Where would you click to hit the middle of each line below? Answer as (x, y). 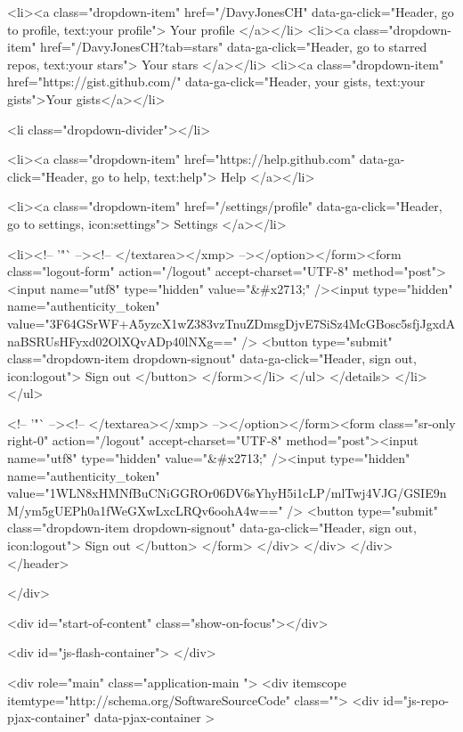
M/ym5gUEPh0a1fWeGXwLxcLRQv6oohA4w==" (145, 510)
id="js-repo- (416, 699)
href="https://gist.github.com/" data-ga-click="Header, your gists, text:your (216, 81)
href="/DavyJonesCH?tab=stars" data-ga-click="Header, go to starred (234, 47)
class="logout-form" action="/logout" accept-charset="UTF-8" (178, 271)
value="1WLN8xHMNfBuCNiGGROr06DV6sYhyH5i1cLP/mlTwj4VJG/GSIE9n (227, 493)
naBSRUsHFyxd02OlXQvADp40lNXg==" (122, 341)
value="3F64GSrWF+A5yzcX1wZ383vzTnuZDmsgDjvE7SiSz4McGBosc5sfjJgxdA (231, 323)
